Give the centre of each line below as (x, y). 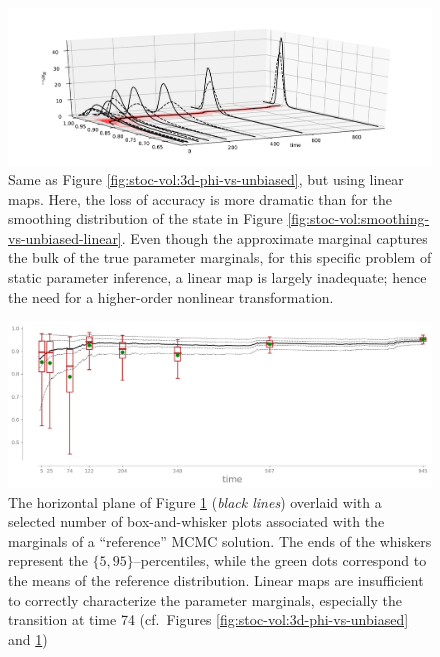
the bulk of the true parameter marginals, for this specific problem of (220, 257)
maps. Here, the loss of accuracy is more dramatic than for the (200, 198)
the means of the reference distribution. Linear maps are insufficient (216, 580)
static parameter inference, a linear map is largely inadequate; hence (217, 277)
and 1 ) (28, 638)
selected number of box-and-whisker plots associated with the (196, 521)
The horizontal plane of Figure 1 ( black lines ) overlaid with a (195, 501)
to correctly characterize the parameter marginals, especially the (205, 599)
